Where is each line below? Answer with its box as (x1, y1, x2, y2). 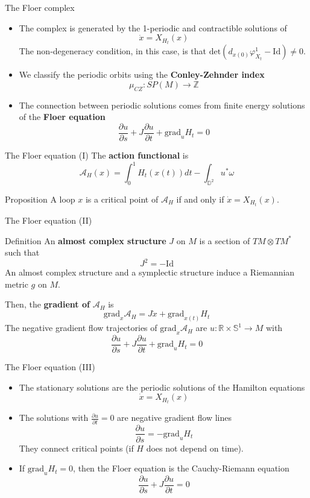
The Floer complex (5, 1, 75, 13)
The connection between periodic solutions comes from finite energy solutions (19, 98, 305, 111)
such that (5, 246, 40, 259)
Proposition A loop (5, 192, 75, 205)
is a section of (199, 234, 250, 247)
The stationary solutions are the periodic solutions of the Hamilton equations (19, 380, 305, 393)
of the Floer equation (19, 110, 106, 123)
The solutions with (19, 411, 89, 424)
